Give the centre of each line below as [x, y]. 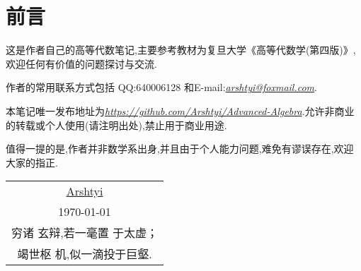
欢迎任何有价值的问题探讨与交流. [81, 63]
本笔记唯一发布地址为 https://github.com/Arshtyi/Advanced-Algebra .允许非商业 [180, 110]
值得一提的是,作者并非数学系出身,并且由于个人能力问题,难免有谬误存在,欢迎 [180, 149]
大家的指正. [32, 162]
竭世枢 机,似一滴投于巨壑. [85, 254]
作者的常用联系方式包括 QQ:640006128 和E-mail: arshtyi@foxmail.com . [161, 87]
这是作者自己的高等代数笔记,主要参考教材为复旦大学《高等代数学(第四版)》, [181, 50]
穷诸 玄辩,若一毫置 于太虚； [85, 233]
